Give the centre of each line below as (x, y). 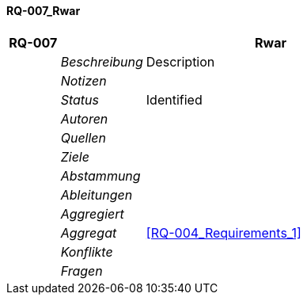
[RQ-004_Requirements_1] (224, 232)
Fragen (81, 271)
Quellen (83, 137)
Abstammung (100, 175)
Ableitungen (97, 194)
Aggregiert (92, 213)
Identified (174, 99)
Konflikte (87, 251)
